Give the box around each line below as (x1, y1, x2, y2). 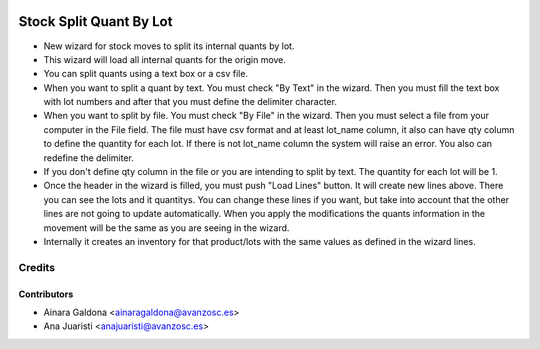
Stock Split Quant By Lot (18, 13, 173, 30)
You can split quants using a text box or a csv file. (43, 68, 249, 80)
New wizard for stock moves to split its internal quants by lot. (43, 40, 295, 52)
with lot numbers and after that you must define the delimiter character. (43, 96, 337, 108)
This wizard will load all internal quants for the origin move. (43, 53, 287, 65)
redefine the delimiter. (43, 151, 135, 164)
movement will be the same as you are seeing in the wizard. (43, 221, 290, 234)
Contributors (18, 288, 74, 300)
